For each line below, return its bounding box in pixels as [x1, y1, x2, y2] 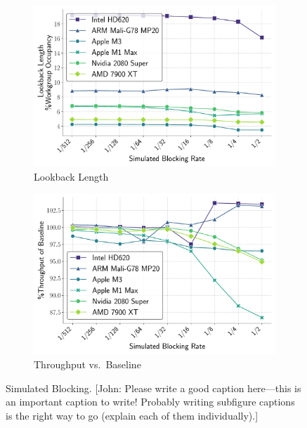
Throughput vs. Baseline [34, 357, 141, 371]
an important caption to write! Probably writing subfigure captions [6, 394, 295, 409]
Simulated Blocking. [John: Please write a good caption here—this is [6, 380, 301, 395]
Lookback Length [34, 169, 109, 183]
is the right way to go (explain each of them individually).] [6, 408, 259, 422]
